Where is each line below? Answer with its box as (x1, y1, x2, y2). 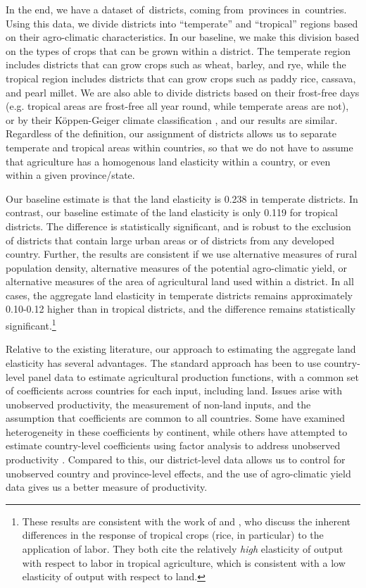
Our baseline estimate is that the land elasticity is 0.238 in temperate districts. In (6, 191, 358, 206)
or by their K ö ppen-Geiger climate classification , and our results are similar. (6, 112, 338, 127)
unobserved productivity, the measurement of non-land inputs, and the (6, 396, 311, 411)
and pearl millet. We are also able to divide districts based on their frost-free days (6, 85, 360, 99)
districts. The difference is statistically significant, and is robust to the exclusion (6, 218, 351, 233)
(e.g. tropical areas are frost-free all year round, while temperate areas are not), (6, 99, 349, 113)
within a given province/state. (6, 168, 135, 182)
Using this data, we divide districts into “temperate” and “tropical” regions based (6, 15, 358, 30)
